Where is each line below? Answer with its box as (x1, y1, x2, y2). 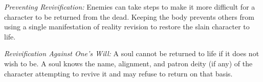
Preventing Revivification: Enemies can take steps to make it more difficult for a (4, 2, 255, 12)
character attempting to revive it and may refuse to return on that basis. (4, 68, 233, 78)
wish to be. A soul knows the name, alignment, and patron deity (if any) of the (4, 58, 253, 68)
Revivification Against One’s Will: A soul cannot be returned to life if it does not (4, 48, 259, 59)
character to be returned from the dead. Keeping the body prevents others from (4, 11, 254, 22)
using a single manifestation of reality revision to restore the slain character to (4, 21, 250, 32)
